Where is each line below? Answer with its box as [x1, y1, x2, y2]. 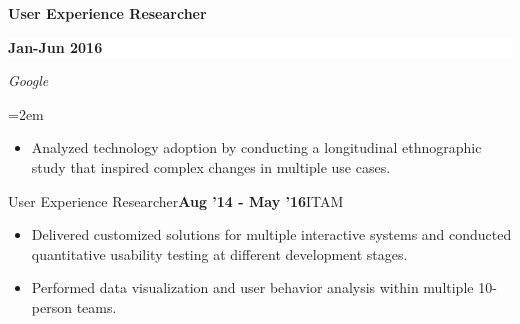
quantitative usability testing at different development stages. [31, 243, 408, 264]
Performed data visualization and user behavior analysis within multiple [31, 277, 474, 298]
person [31, 296, 72, 317]
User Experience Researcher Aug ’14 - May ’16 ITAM [8, 190, 344, 211]
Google [8, 70, 49, 91]
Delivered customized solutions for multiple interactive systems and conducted [31, 224, 512, 245]
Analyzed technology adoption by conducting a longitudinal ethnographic [31, 137, 482, 158]
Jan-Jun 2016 [8, 36, 103, 57]
